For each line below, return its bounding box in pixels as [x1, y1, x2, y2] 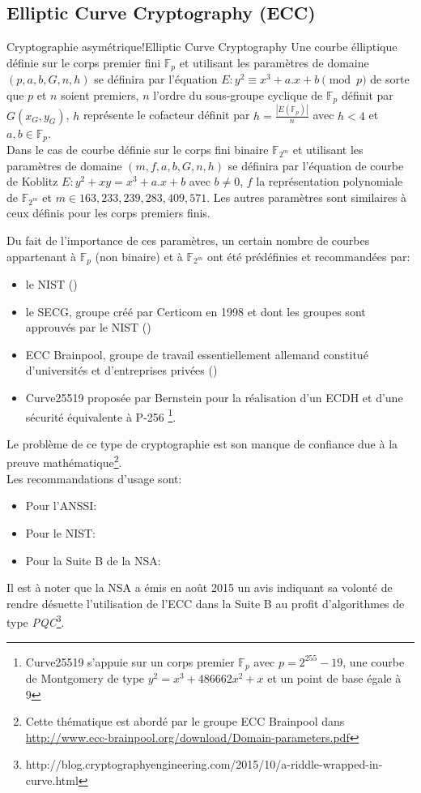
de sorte [370, 71, 410, 88]
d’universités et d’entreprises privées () [25, 362, 218, 379]
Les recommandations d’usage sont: [6, 469, 182, 487]
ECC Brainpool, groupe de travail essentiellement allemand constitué [25, 345, 368, 362]
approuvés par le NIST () [25, 319, 151, 336]
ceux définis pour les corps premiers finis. [6, 204, 210, 221]
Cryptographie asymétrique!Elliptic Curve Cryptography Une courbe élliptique [6, 38, 398, 55]
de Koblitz [6, 173, 58, 190]
